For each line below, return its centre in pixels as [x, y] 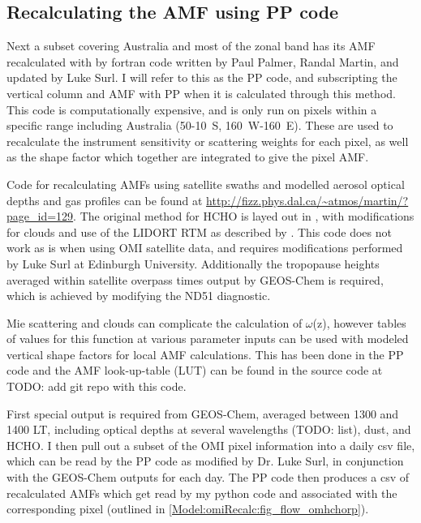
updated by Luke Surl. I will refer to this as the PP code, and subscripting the [202, 77]
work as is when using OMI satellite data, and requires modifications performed [205, 248]
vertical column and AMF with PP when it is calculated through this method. [201, 93]
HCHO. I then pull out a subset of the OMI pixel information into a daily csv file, [211, 445]
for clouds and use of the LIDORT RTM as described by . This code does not [199, 231]
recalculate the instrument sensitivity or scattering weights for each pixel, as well [208, 141]
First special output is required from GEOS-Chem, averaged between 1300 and [203, 413]
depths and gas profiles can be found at [105, 200]
